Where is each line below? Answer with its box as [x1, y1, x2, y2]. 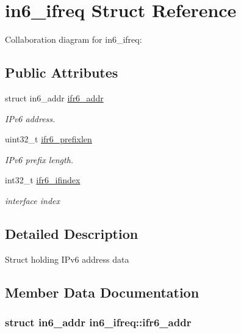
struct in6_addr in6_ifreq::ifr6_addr [5, 314, 192, 329]
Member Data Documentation [5, 282, 200, 301]
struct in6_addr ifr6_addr [5, 91, 104, 104]
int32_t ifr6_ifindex [5, 174, 81, 186]
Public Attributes [5, 63, 118, 82]
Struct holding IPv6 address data [5, 252, 129, 265]
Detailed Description [5, 224, 138, 243]
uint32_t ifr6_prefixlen [5, 133, 92, 145]
